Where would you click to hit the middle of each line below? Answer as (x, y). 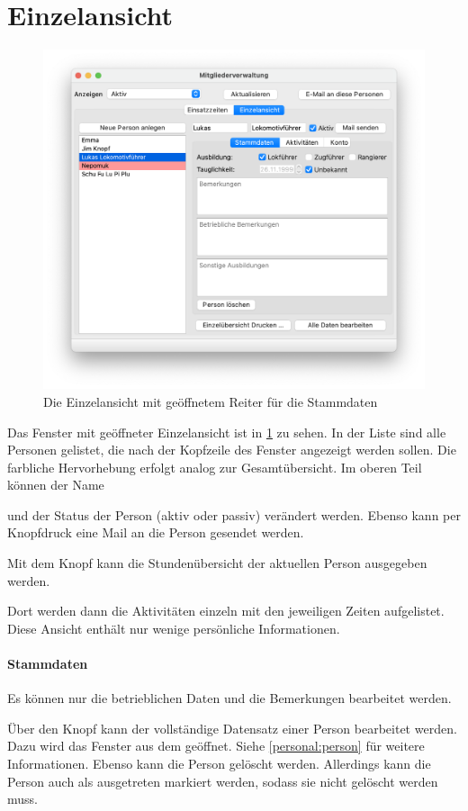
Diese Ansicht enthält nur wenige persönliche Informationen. (174, 628)
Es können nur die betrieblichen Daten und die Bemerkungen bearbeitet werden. (229, 698)
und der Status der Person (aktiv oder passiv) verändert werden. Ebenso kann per (234, 514)
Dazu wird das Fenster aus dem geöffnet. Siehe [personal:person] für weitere (216, 746)
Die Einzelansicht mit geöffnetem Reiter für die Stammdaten (211, 401)
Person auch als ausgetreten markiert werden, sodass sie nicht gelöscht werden (223, 781)
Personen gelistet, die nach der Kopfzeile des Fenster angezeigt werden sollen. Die (232, 450)
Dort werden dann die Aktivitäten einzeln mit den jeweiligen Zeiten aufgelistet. (226, 611)
